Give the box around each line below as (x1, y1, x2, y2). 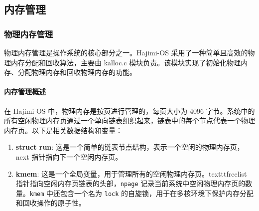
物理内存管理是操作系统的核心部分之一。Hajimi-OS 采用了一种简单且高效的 (4, 47, 248, 57)
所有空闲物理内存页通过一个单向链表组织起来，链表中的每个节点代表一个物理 (4, 115, 255, 126)
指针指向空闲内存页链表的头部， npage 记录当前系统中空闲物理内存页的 (15, 178, 246, 189)
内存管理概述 (4, 86, 46, 97)
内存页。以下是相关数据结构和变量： (4, 125, 123, 135)
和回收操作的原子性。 (15, 198, 86, 208)
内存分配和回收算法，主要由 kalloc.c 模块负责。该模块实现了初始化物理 (10, 57, 241, 67)
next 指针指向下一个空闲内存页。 (15, 151, 123, 162)
